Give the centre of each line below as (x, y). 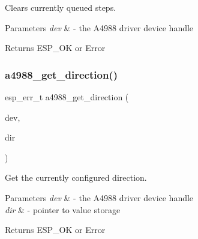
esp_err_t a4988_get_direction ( (67, 97)
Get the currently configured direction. (76, 177)
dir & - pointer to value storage (63, 209)
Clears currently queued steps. (61, 7)
